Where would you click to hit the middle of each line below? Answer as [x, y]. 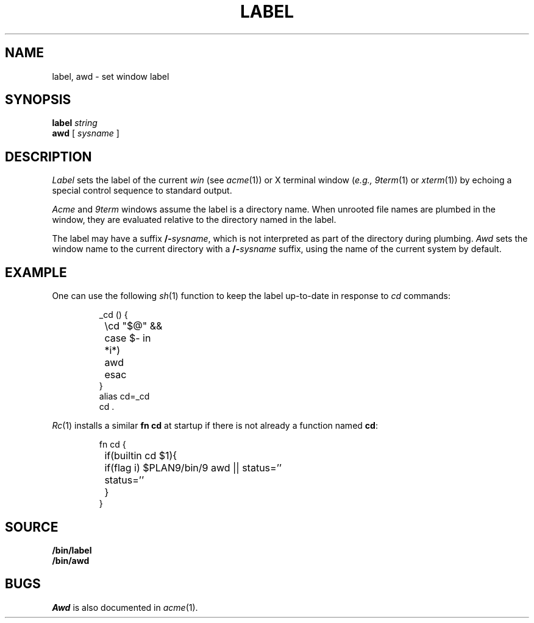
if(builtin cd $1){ [141, 456]
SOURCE [32, 527]
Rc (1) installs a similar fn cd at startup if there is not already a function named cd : [215, 426]
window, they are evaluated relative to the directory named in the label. [194, 220]
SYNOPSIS [38, 100]
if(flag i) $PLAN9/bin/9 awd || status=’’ [193, 468]
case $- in [128, 338]
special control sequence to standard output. [142, 191]
